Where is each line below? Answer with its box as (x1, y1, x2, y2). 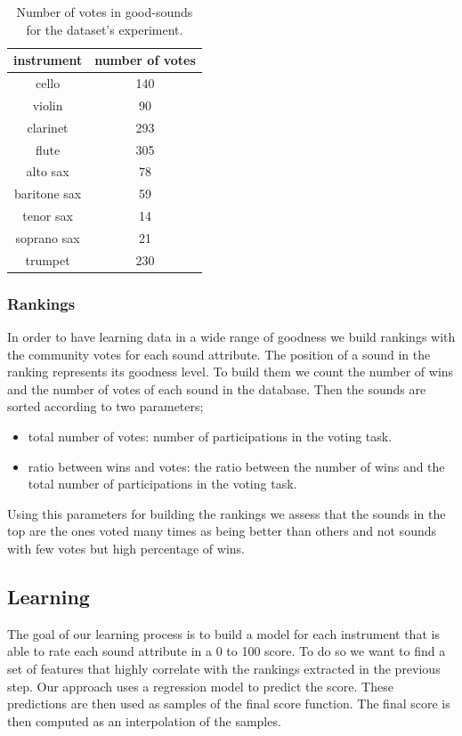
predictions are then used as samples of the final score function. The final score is (7, 694, 450, 713)
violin (32, 95, 63, 114)
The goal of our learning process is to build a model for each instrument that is (7, 624, 440, 643)
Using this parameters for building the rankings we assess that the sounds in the (7, 504, 446, 522)
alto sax (26, 162, 69, 181)
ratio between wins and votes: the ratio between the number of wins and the (28, 457, 445, 475)
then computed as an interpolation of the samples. (7, 711, 281, 730)
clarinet (27, 117, 69, 136)
